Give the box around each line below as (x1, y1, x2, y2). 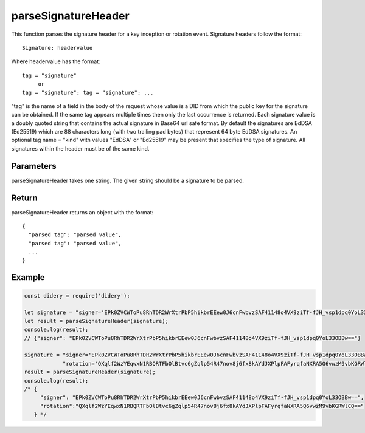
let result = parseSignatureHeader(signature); (24, 318, 169, 324)
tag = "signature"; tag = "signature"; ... (22, 89, 154, 96)
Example (11, 272, 45, 282)
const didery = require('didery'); (24, 292, 130, 299)
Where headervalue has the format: (11, 58, 100, 65)
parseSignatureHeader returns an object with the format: (11, 208, 154, 216)
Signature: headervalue (22, 44, 93, 51)
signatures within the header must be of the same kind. (11, 145, 150, 152)
